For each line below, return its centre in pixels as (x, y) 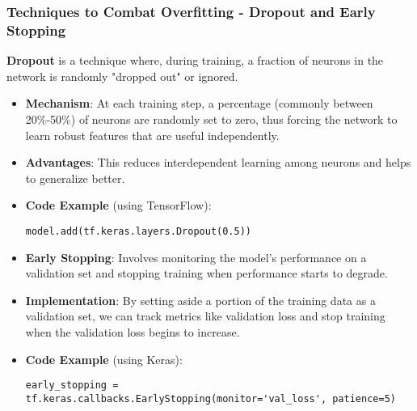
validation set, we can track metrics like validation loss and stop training (205, 316)
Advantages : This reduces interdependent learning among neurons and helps (218, 162)
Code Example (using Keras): (104, 359)
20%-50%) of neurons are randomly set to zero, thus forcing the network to (211, 119)
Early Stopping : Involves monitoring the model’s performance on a (196, 257)
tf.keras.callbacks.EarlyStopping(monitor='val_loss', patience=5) (211, 398)
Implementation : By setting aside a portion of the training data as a (200, 300)
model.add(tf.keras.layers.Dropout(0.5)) (138, 231)
